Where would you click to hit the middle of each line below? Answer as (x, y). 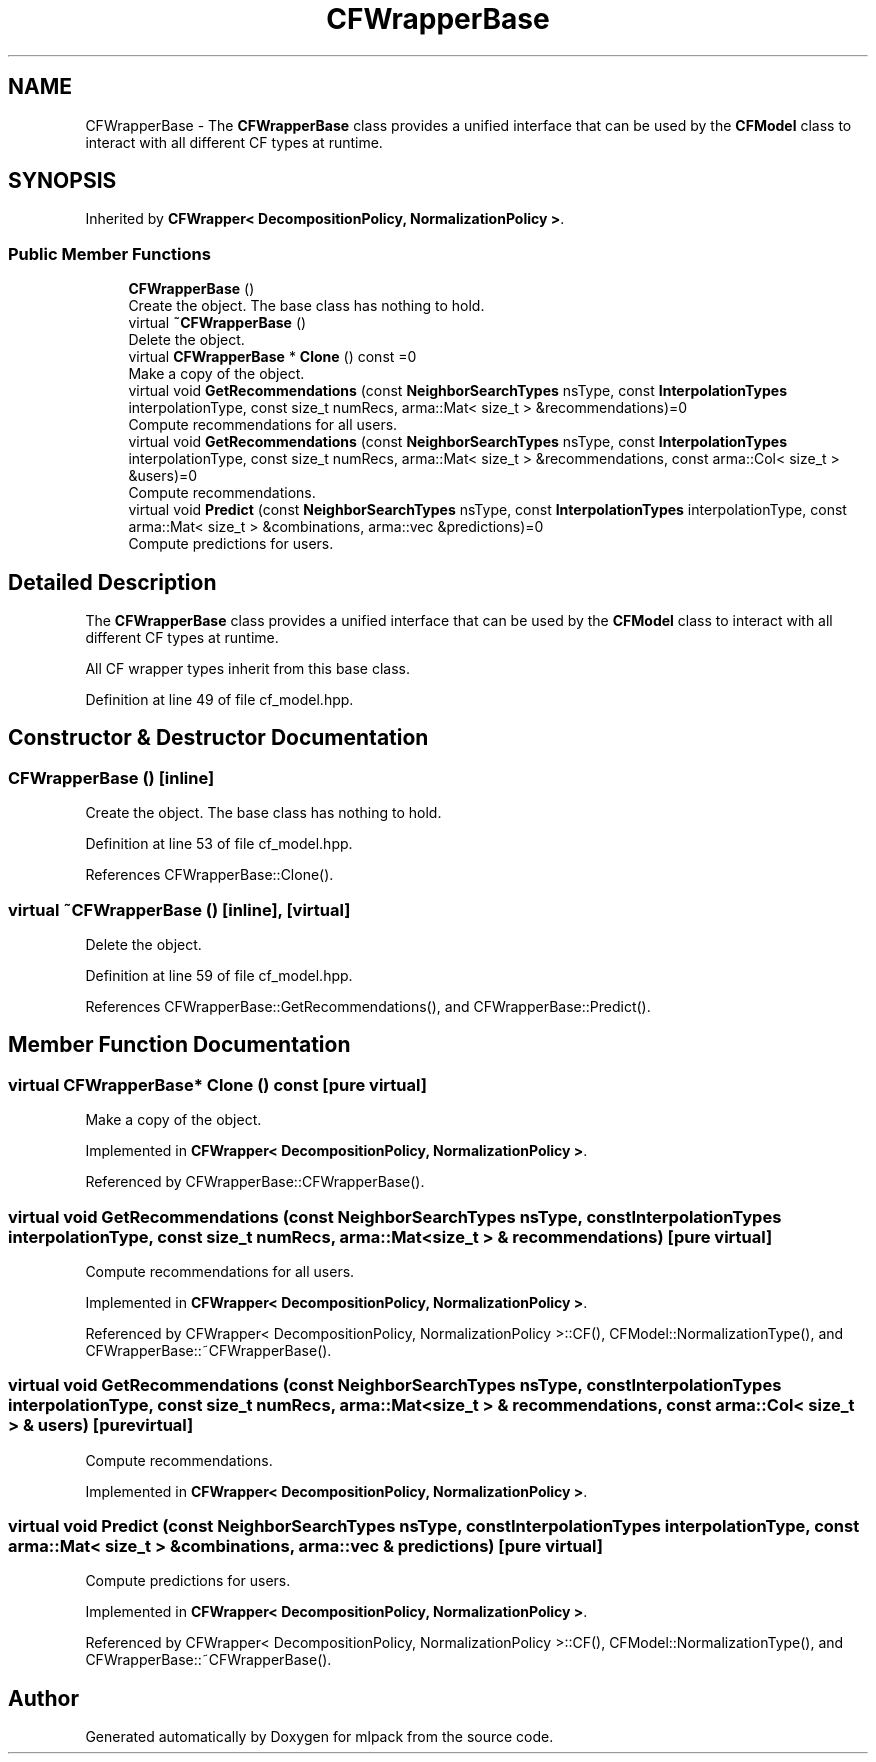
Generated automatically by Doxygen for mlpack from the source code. (319, 1737)
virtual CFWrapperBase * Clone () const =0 (272, 357)
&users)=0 (163, 476)
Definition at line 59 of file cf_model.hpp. (219, 975)
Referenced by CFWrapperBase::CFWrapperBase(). (255, 1182)
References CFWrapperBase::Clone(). (209, 875)
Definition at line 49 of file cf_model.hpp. (219, 700)
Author (43, 1698)
